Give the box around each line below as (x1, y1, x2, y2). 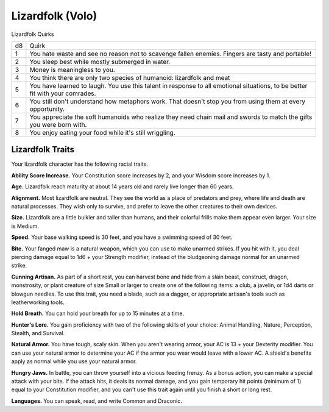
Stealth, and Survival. (11, 330, 65, 337)
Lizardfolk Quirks (11, 30, 54, 38)
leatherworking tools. (11, 299, 65, 306)
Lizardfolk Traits (11, 144, 74, 155)
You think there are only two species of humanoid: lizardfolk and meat (29, 73, 230, 82)
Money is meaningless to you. (29, 65, 115, 74)
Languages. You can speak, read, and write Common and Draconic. (11, 397, 183, 405)
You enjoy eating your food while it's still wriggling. (29, 128, 176, 137)
